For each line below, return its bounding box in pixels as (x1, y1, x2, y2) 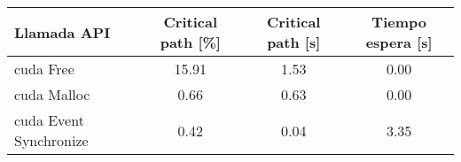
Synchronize (14, 130, 89, 150)
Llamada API (14, 21, 111, 42)
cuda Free (14, 58, 74, 79)
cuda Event (14, 110, 84, 130)
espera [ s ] (365, 32, 433, 52)
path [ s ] (267, 32, 321, 52)
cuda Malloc (14, 84, 90, 104)
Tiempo (371, 12, 426, 32)
